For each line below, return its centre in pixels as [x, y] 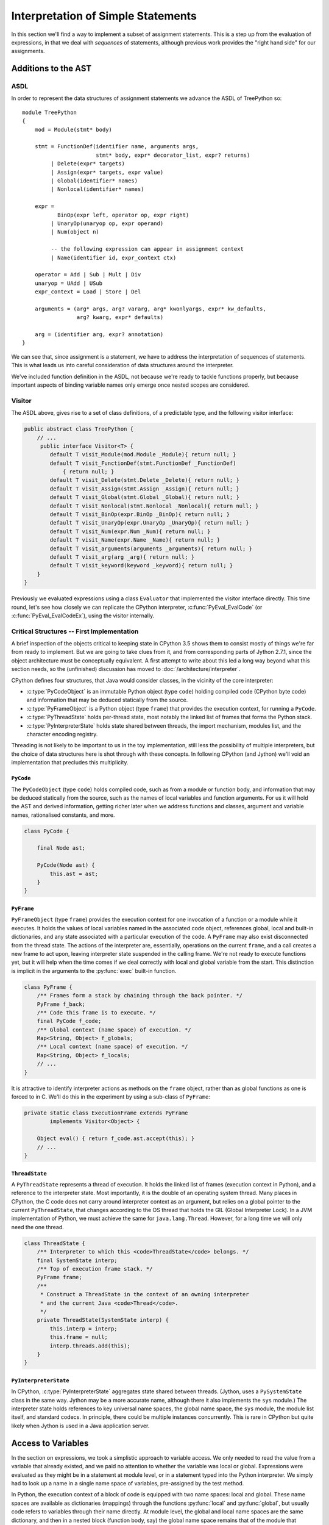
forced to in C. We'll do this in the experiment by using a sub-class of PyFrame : [111, 1097]
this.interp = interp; [84, 1329]
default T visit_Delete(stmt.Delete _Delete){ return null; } [145, 480]
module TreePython [50, 112]
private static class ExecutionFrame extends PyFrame [106, 1113]
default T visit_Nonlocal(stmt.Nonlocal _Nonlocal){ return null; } [154, 506]
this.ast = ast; [74, 874]
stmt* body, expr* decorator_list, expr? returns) [173, 155]
